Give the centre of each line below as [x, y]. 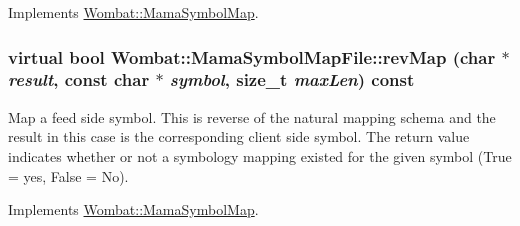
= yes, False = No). [68, 175]
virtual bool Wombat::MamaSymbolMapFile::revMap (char [252, 56]
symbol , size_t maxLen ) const [292, 79]
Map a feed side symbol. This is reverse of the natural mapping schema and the [252, 116]
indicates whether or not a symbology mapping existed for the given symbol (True [260, 155]
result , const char [79, 79]
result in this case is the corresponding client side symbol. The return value [239, 136]
